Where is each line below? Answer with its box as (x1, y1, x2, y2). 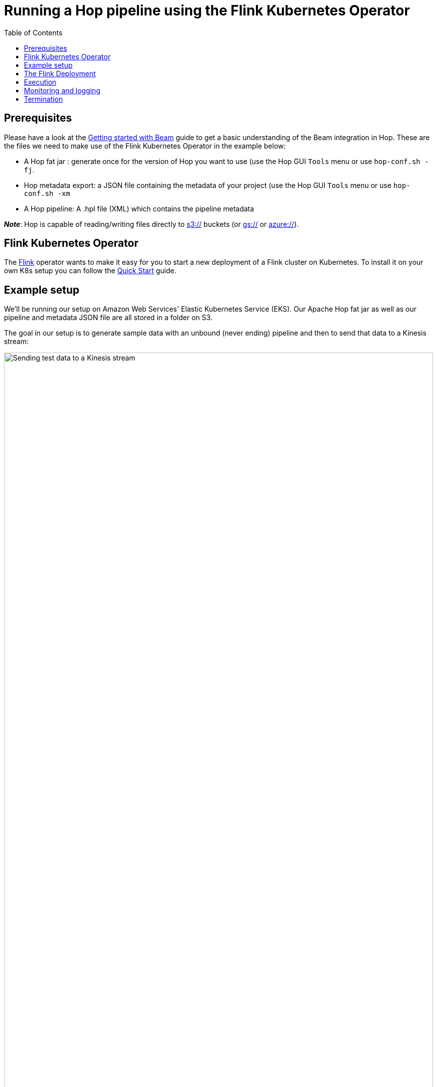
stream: (4, 337, 29, 346)
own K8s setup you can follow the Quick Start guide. (4, 266, 177, 275)
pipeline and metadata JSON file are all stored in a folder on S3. (4, 313, 213, 322)
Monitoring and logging (24, 86, 100, 95)
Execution (24, 77, 56, 86)
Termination (24, 94, 63, 103)
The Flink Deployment (24, 69, 96, 78)
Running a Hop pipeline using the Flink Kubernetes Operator (4, 2, 410, 19)
